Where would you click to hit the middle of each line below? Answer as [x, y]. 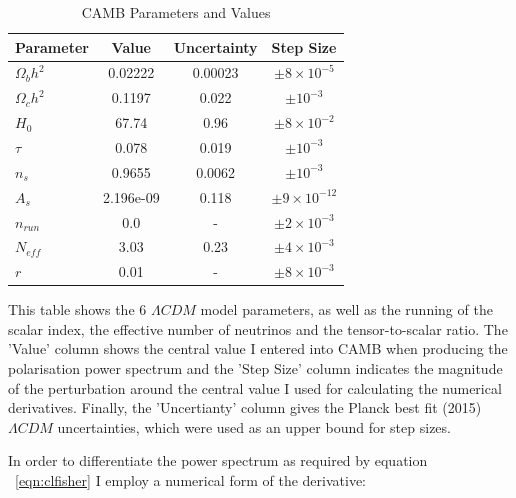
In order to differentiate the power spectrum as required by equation [218, 460]
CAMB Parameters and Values [176, 12]
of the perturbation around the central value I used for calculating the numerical [255, 387]
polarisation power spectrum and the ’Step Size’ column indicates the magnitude [255, 368]
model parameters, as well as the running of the [346, 309]
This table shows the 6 [77, 309]
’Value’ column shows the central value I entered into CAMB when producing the [258, 348]
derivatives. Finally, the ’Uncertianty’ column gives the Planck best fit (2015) [245, 407]
